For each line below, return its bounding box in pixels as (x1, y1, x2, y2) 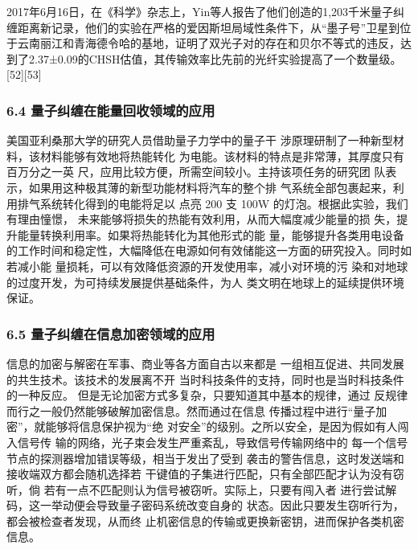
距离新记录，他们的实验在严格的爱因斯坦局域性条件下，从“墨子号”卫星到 (17, 18, 400, 35)
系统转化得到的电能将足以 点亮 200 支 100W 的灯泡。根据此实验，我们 (39, 195, 408, 211)
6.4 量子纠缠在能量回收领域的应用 (6, 100, 215, 120)
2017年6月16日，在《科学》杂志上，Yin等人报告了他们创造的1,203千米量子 (6, 3, 394, 19)
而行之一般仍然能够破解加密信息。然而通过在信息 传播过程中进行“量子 (6, 402, 376, 419)
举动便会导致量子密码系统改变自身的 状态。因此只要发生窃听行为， (51, 497, 404, 514)
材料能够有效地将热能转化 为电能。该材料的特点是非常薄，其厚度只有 (39, 147, 404, 164)
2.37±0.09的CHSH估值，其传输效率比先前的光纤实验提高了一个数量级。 (28, 50, 402, 67)
